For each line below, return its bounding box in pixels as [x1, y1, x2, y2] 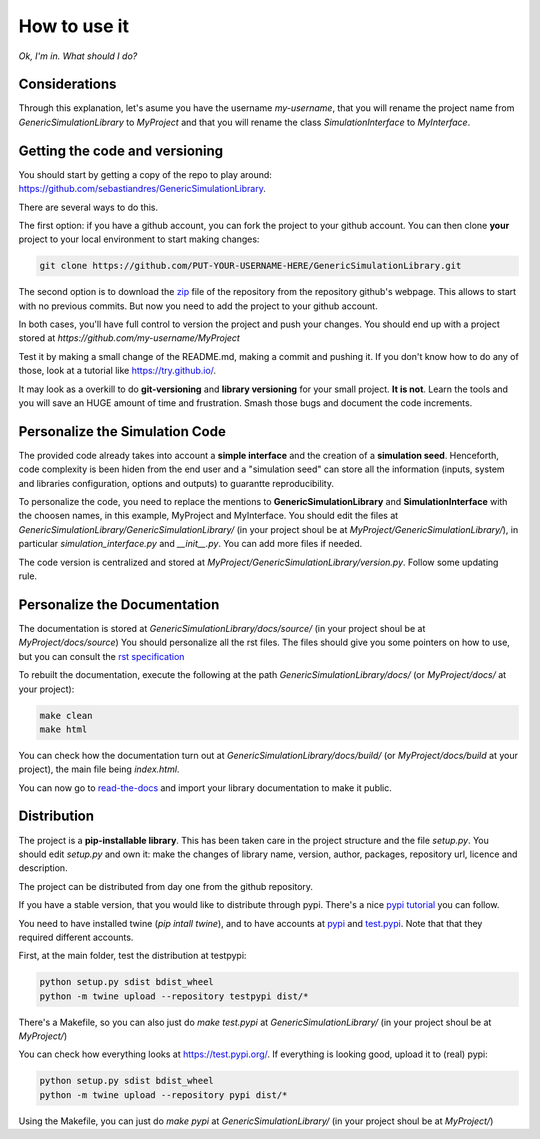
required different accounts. [18, 931, 134, 943]
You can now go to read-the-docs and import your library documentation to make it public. [18, 781, 392, 794]
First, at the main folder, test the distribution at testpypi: [18, 950, 247, 962]
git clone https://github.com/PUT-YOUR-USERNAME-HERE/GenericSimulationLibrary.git [39, 260, 462, 272]
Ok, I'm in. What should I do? [18, 50, 138, 62]
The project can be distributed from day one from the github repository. [18, 880, 314, 892]
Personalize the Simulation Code [18, 423, 227, 440]
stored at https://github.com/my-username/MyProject [18, 332, 240, 344]
